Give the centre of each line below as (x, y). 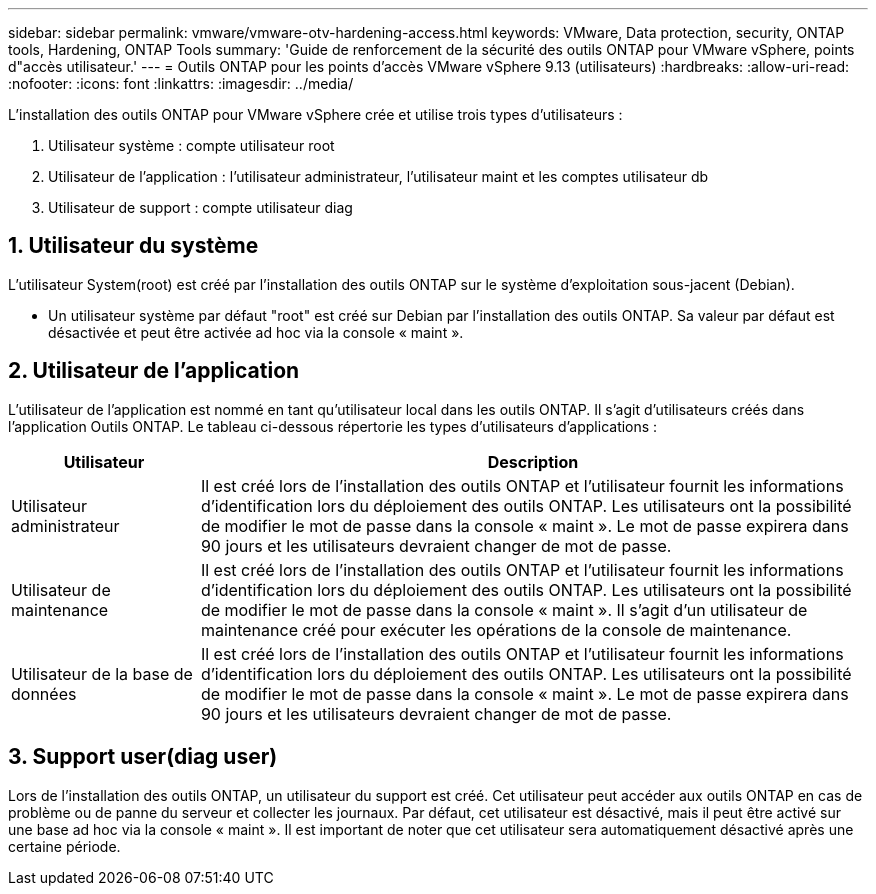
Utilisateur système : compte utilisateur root (191, 145)
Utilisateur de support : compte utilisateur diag (200, 207)
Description (533, 461)
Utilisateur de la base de (102, 673)
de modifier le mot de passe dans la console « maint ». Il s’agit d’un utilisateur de (504, 609)
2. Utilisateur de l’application (154, 371)
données (44, 693)
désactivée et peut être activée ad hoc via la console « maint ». (256, 332)
